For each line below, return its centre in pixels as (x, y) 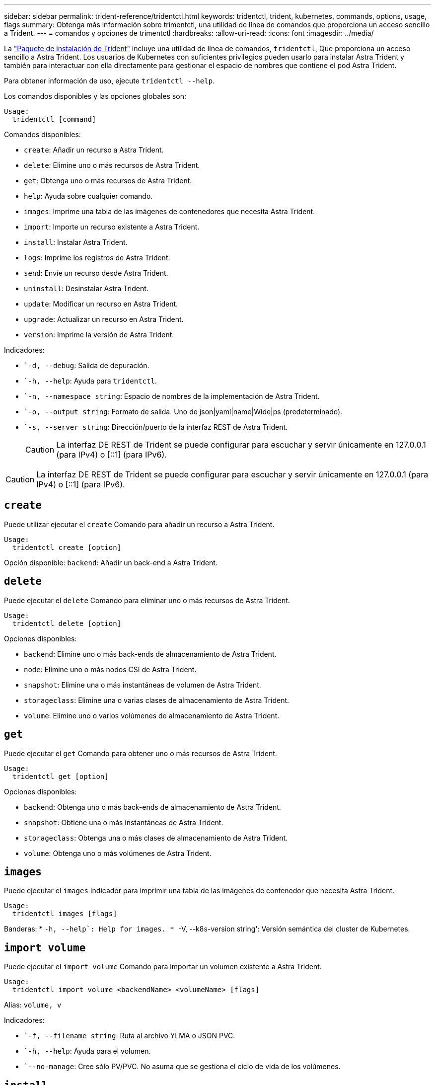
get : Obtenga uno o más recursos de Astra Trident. (108, 181)
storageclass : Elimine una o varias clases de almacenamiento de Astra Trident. (157, 700)
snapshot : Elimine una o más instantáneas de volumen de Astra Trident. (143, 685)
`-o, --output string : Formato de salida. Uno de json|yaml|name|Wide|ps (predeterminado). (183, 412)
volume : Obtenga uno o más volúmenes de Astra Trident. (118, 853)
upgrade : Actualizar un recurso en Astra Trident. (104, 319)
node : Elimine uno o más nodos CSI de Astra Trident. (110, 669)
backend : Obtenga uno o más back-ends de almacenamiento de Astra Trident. (152, 807)
